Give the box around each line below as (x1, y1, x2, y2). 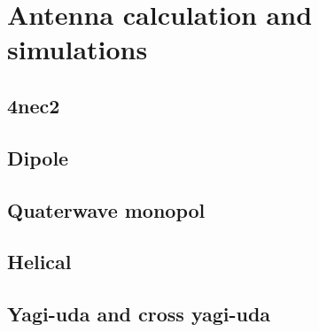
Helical (7, 248, 72, 275)
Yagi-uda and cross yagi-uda (7, 300, 271, 328)
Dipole (7, 143, 69, 171)
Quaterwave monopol (7, 196, 206, 223)
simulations (7, 31, 148, 67)
